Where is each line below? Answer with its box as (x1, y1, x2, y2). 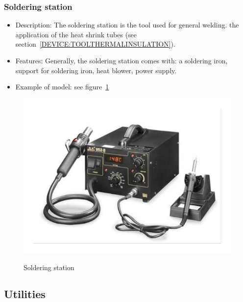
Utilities (4, 286, 46, 301)
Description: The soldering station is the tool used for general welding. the (15, 20, 239, 30)
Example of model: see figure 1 (15, 82, 109, 92)
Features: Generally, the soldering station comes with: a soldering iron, (15, 55, 228, 65)
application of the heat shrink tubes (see (15, 29, 137, 39)
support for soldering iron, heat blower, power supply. (15, 65, 177, 75)
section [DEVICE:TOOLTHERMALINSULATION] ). (15, 39, 175, 49)
